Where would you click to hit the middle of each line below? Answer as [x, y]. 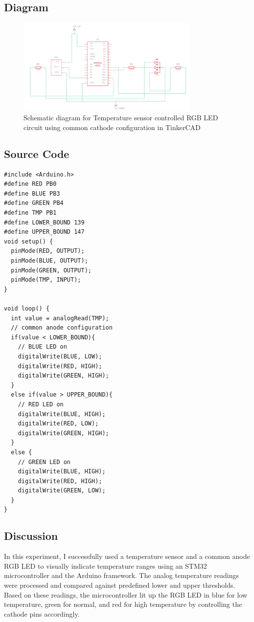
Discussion [31, 536]
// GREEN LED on [44, 462]
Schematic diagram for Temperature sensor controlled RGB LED [121, 118]
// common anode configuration [62, 328]
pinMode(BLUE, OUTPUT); [49, 261]
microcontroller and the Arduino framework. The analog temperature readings [121, 575]
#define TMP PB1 [30, 213]
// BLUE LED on [42, 347]
